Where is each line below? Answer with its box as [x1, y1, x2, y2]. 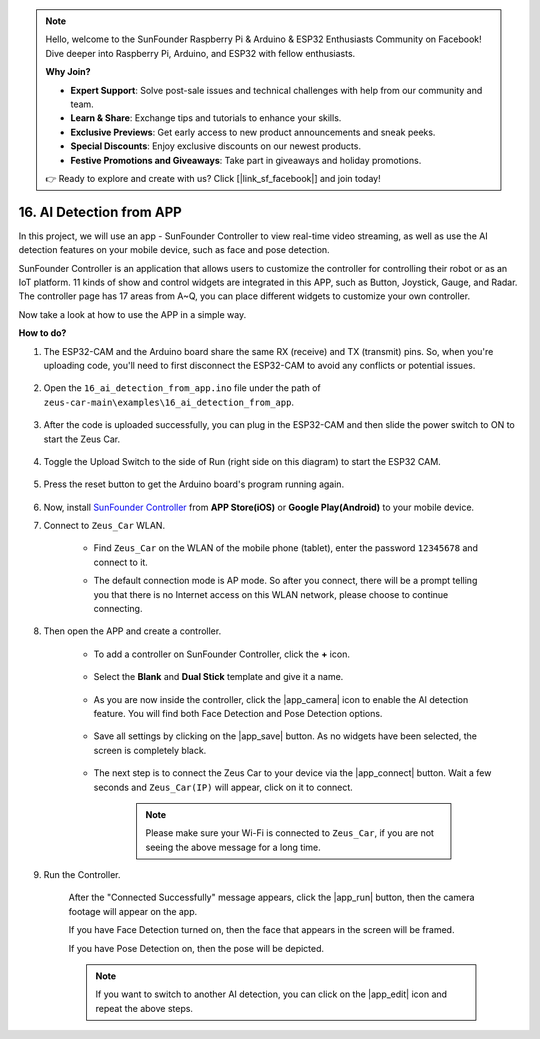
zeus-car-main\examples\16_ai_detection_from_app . [43, 396, 295, 408]
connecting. [93, 603, 143, 615]
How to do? [18, 327, 67, 339]
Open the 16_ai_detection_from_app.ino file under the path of [43, 382, 322, 394]
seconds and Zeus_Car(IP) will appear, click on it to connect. [93, 781, 354, 793]
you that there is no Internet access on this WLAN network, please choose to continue [93, 588, 449, 600]
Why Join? [45, 66, 91, 78]
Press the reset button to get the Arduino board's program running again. [43, 478, 345, 490]
